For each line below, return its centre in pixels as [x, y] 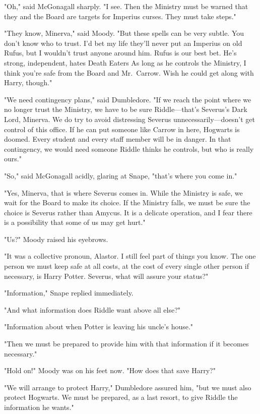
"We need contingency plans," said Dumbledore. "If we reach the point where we [128, 99]
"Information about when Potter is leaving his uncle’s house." [99, 327]
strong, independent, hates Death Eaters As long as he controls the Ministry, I [125, 62]
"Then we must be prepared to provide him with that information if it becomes [126, 344]
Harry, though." [28, 82]
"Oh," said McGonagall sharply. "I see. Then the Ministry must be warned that [126, 6]
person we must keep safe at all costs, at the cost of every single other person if [127, 266]
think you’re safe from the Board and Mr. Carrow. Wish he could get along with [129, 72]
